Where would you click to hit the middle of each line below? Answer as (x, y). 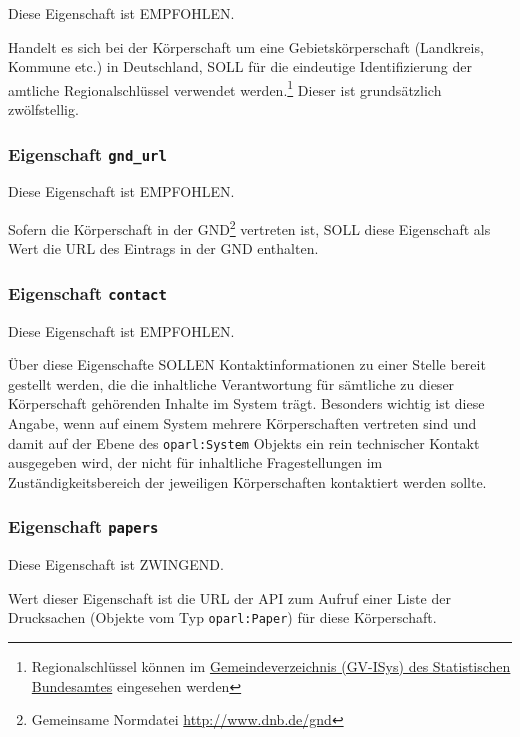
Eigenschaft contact (87, 292)
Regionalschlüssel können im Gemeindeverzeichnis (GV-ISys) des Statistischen (271, 666)
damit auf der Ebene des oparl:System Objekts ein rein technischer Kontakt (244, 442)
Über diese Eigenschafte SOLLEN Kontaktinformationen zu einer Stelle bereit (247, 364)
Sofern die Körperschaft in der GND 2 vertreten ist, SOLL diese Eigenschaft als (249, 227)
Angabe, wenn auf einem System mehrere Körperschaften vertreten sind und (242, 423)
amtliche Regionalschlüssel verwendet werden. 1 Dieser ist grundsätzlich (225, 88)
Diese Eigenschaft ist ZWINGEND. (116, 564)
